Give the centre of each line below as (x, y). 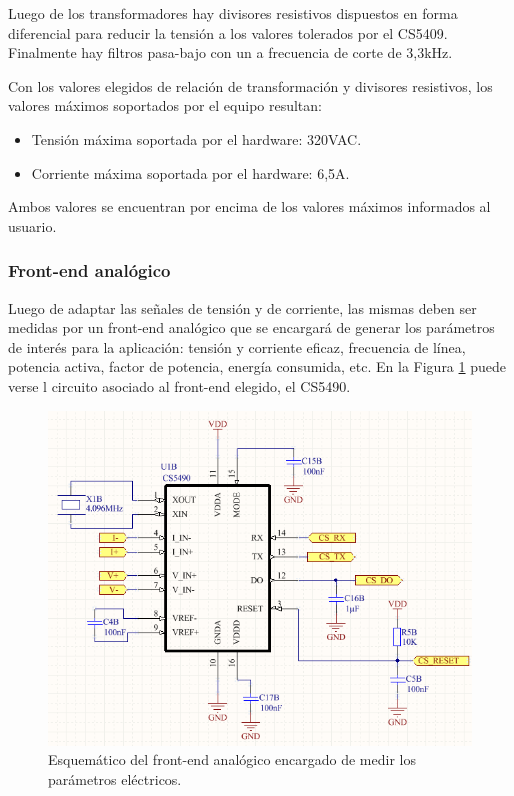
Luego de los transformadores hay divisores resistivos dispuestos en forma (233, 13)
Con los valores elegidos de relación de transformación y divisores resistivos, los (250, 85)
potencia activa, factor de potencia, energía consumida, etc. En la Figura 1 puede (257, 366)
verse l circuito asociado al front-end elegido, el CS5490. (179, 385)
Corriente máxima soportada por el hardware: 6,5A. (190, 172)
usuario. (32, 225)
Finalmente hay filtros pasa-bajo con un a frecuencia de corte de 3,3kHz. (230, 52)
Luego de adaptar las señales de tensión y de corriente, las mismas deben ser (242, 307)
